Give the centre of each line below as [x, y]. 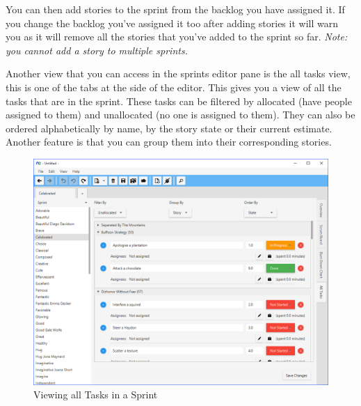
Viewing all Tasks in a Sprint [96, 395]
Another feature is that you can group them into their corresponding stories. [169, 142]
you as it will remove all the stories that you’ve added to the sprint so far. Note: [177, 37]
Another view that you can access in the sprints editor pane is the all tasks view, [178, 73]
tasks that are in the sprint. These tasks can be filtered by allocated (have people [179, 101]
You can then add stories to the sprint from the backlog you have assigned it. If [175, 9]
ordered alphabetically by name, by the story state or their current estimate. [169, 128]
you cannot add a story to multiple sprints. [97, 50]
